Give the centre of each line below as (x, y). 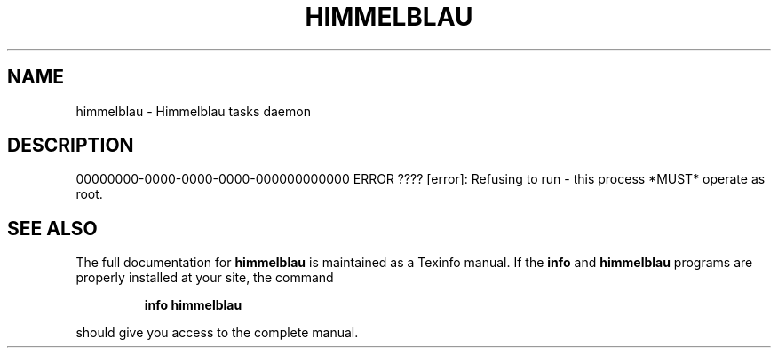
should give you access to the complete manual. (217, 333)
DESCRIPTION (71, 146)
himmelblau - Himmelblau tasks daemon (193, 111)
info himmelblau (193, 305)
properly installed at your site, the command (205, 278)
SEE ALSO (52, 228)
